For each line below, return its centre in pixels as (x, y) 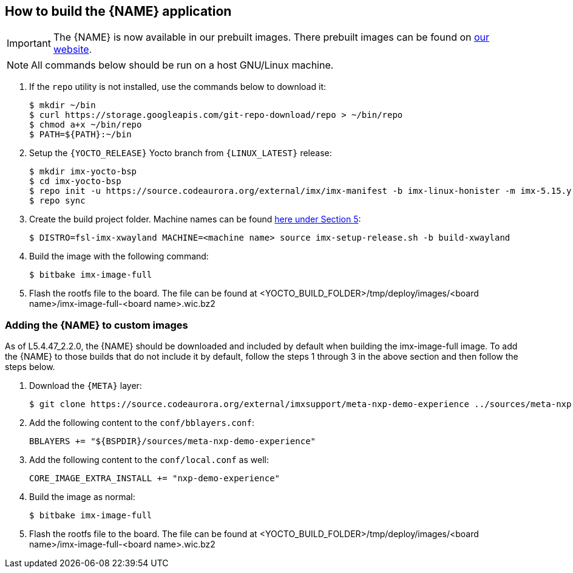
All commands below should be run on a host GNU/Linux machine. (182, 65)
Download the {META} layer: (86, 386)
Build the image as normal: (82, 497)
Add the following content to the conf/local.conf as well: (149, 460)
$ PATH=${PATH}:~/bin (80, 135)
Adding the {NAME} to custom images (97, 325)
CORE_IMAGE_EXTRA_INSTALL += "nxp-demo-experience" (155, 479)
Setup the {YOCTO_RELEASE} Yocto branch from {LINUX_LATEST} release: (181, 153)
